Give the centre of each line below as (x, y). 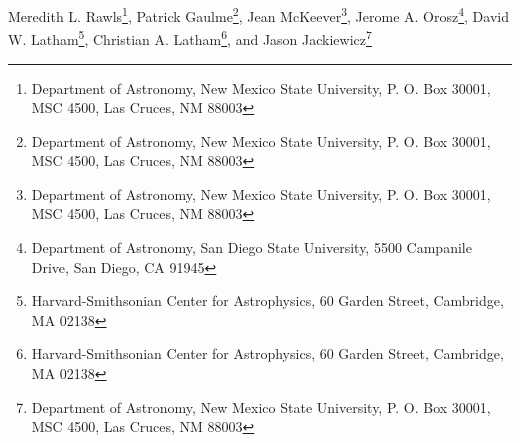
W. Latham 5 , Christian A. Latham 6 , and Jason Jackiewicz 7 (190, 37)
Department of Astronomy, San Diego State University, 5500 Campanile (251, 247)
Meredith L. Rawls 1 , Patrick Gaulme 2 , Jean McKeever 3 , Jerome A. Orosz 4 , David (258, 14)
